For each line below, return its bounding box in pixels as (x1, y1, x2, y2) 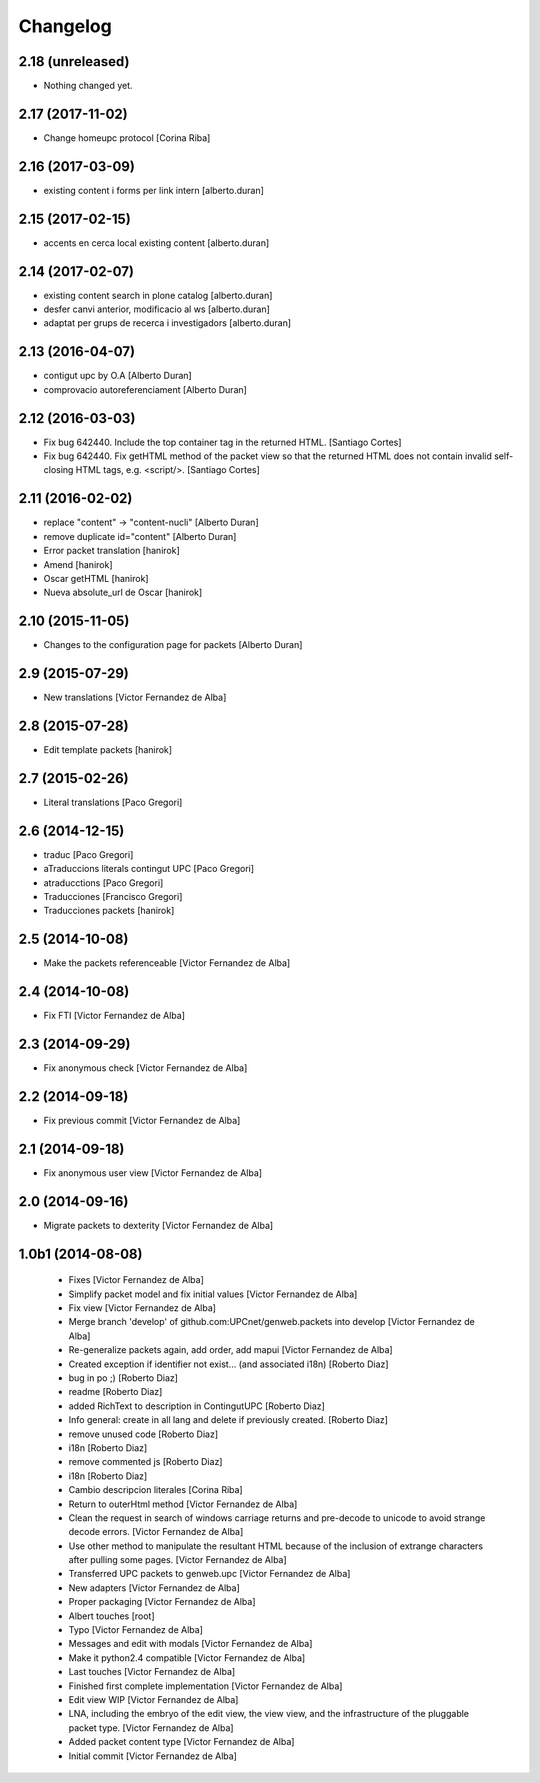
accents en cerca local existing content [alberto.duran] (43, 236, 270, 249)
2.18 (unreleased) (18, 53, 130, 70)
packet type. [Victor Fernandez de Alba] (68, 1721, 234, 1734)
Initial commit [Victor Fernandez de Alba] (68, 1750, 237, 1762)
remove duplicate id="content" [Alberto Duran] (43, 530, 237, 542)
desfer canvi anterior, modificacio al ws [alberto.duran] (43, 303, 270, 315)
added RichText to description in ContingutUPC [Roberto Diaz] (68, 1400, 325, 1412)
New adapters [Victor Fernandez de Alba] (68, 1581, 240, 1594)
